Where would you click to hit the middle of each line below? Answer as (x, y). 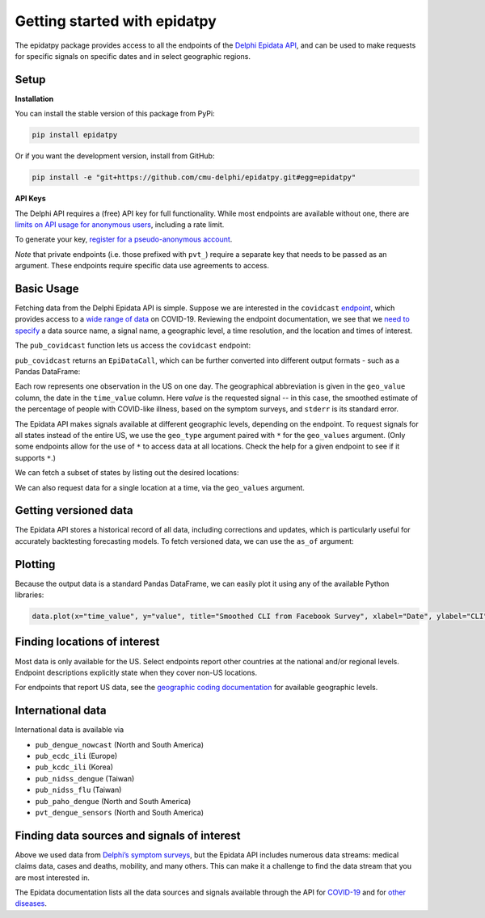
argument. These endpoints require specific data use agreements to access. (142, 266)
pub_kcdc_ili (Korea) (74, 767)
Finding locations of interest (87, 642)
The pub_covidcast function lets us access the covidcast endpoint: (133, 345)
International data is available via (70, 730)
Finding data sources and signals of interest (128, 835)
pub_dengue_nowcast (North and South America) (120, 744)
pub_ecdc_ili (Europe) (76, 756)
